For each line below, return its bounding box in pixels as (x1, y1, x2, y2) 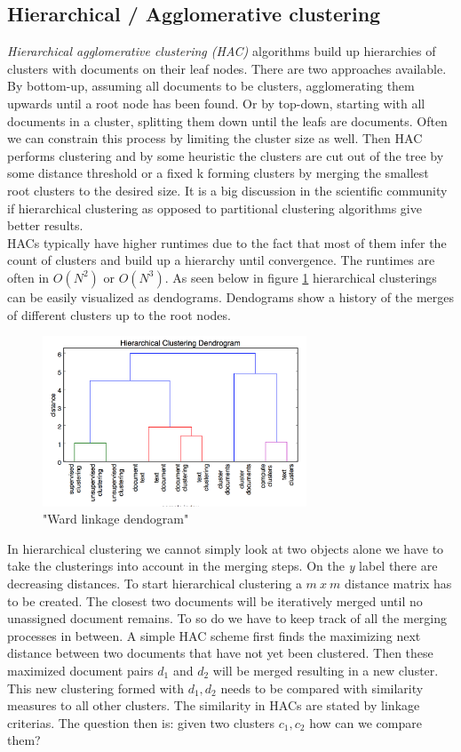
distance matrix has (345, 574, 452, 593)
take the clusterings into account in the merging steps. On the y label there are (7, 556, 438, 575)
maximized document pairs (7, 661, 154, 680)
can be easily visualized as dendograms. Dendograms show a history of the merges (7, 287, 454, 306)
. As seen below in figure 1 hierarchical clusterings (164, 268, 437, 286)
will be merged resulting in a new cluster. (212, 661, 439, 680)
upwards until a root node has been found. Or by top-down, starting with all (7, 93, 425, 112)
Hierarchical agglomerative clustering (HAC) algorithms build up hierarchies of (7, 42, 436, 60)
